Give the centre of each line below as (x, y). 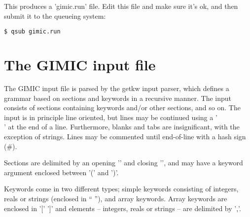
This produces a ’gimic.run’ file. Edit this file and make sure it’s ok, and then (121, 6)
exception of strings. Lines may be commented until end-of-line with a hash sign (125, 136)
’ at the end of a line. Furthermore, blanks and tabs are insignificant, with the (122, 127)
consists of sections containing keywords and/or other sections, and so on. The (122, 108)
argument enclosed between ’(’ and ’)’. (61, 172)
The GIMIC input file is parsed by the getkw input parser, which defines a (117, 88)
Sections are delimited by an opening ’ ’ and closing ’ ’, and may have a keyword (124, 163)
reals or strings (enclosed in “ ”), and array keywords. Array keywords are (116, 198)
